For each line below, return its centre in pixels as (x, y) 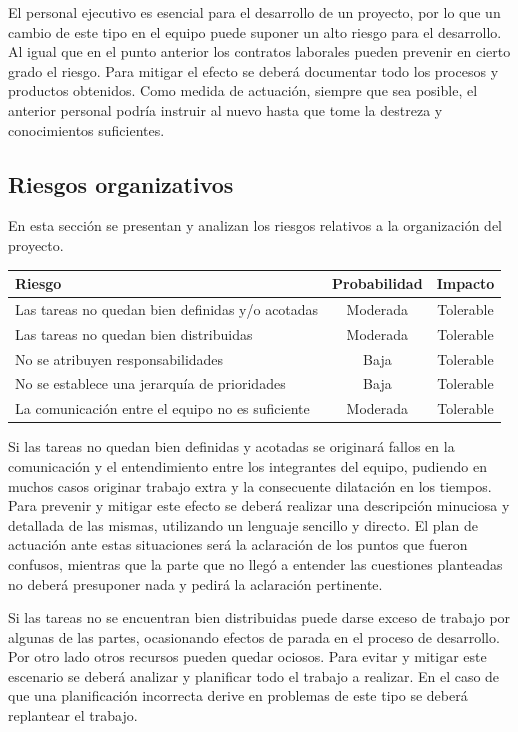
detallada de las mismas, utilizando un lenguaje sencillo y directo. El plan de (243, 524)
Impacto (465, 283)
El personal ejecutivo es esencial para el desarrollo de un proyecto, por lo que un (254, 12)
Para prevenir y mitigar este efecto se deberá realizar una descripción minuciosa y (259, 505)
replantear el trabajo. (73, 715)
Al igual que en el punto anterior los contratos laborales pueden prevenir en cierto (259, 51)
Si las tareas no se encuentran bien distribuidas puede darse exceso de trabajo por (259, 617)
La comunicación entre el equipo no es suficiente (162, 408)
